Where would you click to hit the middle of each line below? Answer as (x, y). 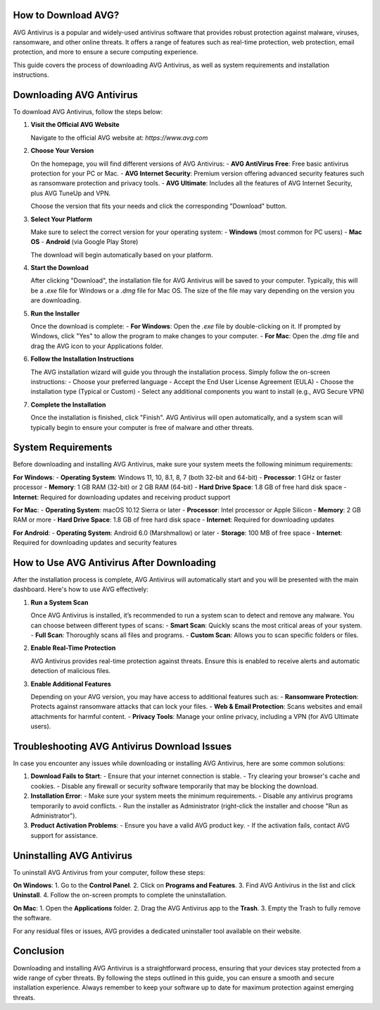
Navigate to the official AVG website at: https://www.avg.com (119, 137)
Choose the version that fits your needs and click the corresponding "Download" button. (159, 206)
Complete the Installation (68, 405)
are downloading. (56, 300)
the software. (32, 918)
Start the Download (60, 268)
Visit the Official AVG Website (75, 125)
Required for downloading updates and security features (95, 543)
